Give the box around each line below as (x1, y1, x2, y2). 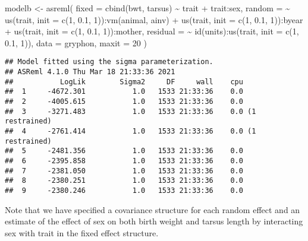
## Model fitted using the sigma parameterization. (5, 58, 213, 66)
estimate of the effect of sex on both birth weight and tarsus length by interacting (5, 215, 303, 227)
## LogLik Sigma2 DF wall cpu (5, 77, 243, 86)
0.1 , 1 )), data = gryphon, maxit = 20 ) (5, 36, 147, 49)
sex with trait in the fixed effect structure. (5, 226, 159, 239)
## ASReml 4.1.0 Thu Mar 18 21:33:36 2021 (5, 68, 175, 77)
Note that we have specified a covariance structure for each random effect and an (5, 203, 300, 215)
